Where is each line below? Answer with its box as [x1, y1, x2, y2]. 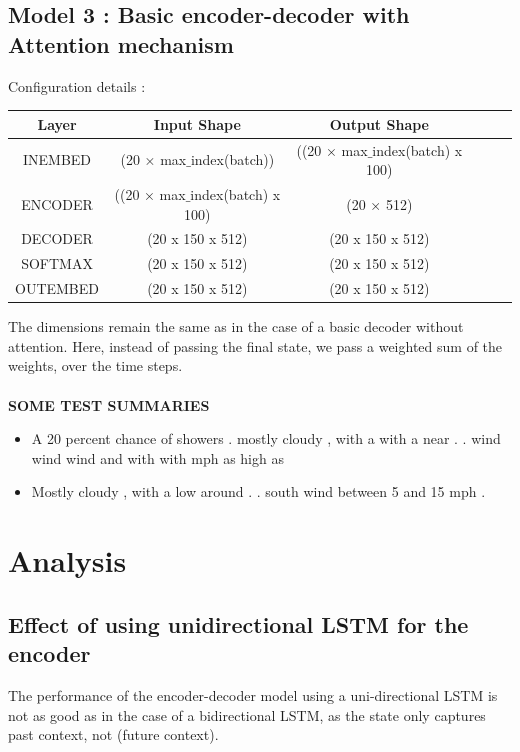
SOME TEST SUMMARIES [8, 394, 210, 415]
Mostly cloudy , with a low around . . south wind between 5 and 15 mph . [31, 481, 486, 502]
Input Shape [153, 113, 241, 134]
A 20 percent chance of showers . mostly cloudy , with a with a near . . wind [31, 428, 501, 449]
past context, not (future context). [8, 724, 219, 745]
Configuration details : [8, 75, 146, 96]
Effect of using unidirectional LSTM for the [8, 608, 469, 639]
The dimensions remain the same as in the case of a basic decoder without [8, 316, 464, 337]
